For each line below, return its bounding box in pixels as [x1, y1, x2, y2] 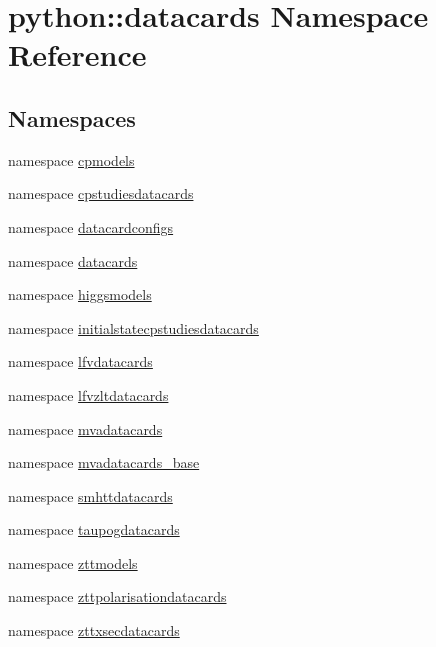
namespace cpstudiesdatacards [8, 183, 194, 204]
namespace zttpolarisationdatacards [8, 586, 227, 607]
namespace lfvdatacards [8, 351, 153, 372]
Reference [8, 34, 147, 75]
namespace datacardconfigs [8, 216, 174, 237]
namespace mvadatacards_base [8, 452, 200, 473]
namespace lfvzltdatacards [8, 384, 169, 405]
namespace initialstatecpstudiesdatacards [8, 317, 259, 338]
